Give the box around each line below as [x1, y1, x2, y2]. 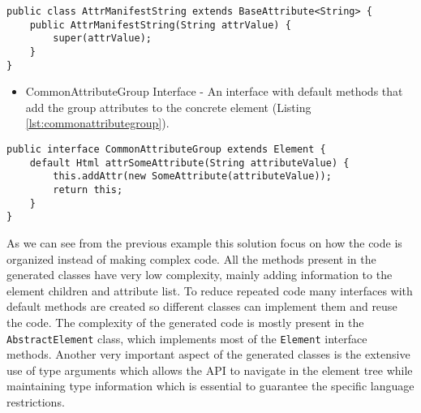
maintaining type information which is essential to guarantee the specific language [6, 377, 415, 394]
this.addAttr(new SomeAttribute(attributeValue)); [53, 170, 332, 183]
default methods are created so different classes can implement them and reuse [6, 298, 397, 315]
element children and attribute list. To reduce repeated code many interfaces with [6, 282, 413, 299]
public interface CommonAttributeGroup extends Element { [6, 144, 326, 156]
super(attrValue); [53, 32, 152, 45]
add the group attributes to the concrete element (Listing [25, 98, 311, 115]
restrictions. [6, 394, 65, 410]
